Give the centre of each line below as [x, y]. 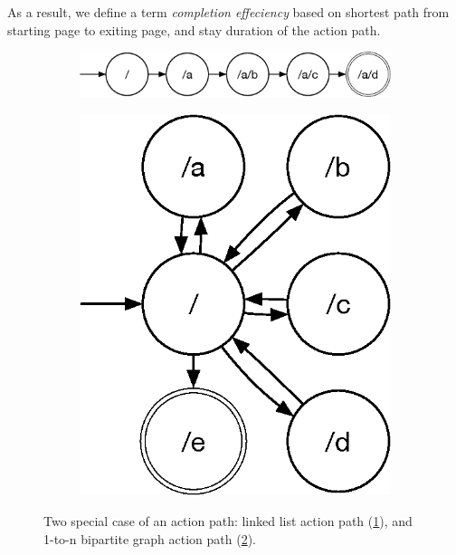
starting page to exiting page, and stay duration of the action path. [194, 29]
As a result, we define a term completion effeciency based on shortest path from [228, 12]
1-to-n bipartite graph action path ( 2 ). [150, 538]
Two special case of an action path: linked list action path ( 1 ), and [228, 521]
